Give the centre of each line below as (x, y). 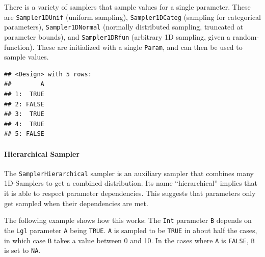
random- (246, 36)
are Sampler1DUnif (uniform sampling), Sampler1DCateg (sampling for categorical (132, 17)
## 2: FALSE (24, 104)
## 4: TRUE (24, 124)
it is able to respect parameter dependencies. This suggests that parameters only (130, 193)
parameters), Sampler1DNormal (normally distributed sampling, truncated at (124, 27)
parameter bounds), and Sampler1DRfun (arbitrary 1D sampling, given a (117, 36)
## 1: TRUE (24, 94)
